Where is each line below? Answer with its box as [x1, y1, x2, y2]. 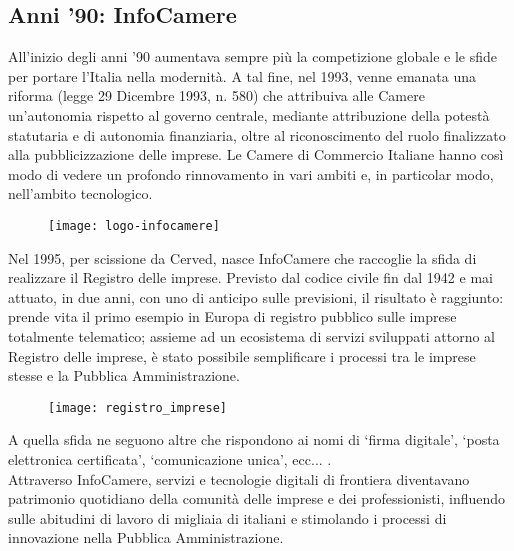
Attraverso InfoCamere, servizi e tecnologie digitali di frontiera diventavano [8, 468, 470, 489]
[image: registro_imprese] [48, 400, 227, 415]
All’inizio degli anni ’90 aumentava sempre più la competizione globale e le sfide [8, 46, 498, 67]
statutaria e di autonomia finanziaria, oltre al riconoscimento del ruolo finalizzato [8, 124, 506, 145]
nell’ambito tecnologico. [8, 183, 153, 204]
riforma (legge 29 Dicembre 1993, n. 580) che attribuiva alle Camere [8, 85, 425, 106]
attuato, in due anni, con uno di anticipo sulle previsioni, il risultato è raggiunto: [8, 286, 504, 307]
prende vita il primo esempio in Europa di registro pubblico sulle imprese [8, 306, 457, 327]
